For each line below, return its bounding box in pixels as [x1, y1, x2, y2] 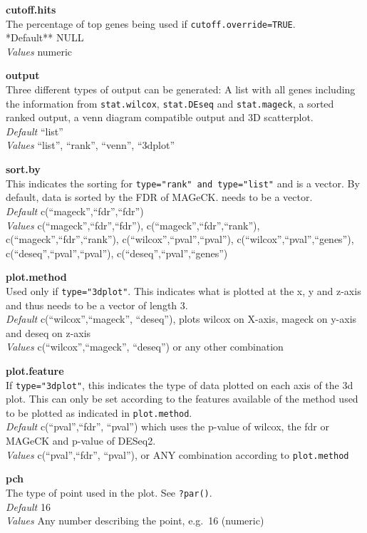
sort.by [6, 162, 41, 177]
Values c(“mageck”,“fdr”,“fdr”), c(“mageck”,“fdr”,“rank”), [6, 217, 260, 232]
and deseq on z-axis [6, 325, 91, 340]
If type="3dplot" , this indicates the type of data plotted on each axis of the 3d [6, 377, 353, 392]
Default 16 [6, 499, 51, 514]
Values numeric [6, 43, 73, 58]
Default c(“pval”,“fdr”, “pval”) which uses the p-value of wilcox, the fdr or [6, 419, 329, 434]
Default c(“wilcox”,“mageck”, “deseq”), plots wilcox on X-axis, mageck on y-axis [6, 311, 357, 326]
